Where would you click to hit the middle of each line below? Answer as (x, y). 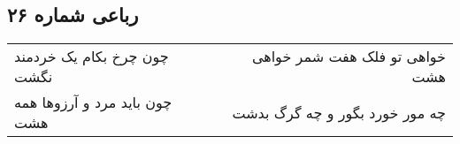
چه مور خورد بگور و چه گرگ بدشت (339, 112)
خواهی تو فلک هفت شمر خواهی (349, 57)
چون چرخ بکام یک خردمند (92, 57)
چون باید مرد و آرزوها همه (93, 102)
